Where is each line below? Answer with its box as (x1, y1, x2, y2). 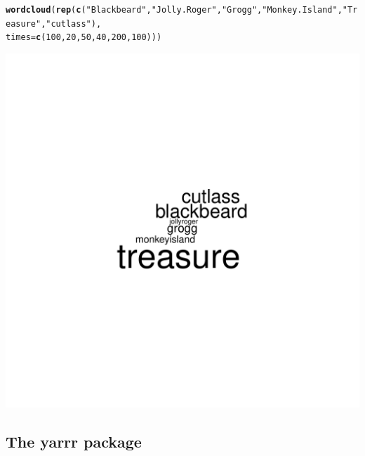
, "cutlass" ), (41, 18, 102, 29)
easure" (6, 18, 41, 29)
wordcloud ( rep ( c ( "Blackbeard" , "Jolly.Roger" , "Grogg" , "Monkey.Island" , (6, 5, 343, 15)
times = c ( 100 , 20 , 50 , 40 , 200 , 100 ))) (6, 32, 162, 43)
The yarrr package (6, 430, 142, 452)
